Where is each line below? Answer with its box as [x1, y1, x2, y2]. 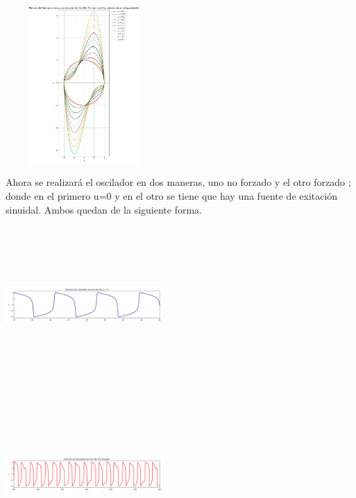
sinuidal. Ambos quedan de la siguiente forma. [6, 202, 203, 216]
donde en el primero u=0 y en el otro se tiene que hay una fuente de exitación [6, 188, 338, 203]
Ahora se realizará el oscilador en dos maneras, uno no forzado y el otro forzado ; [6, 175, 351, 189]
